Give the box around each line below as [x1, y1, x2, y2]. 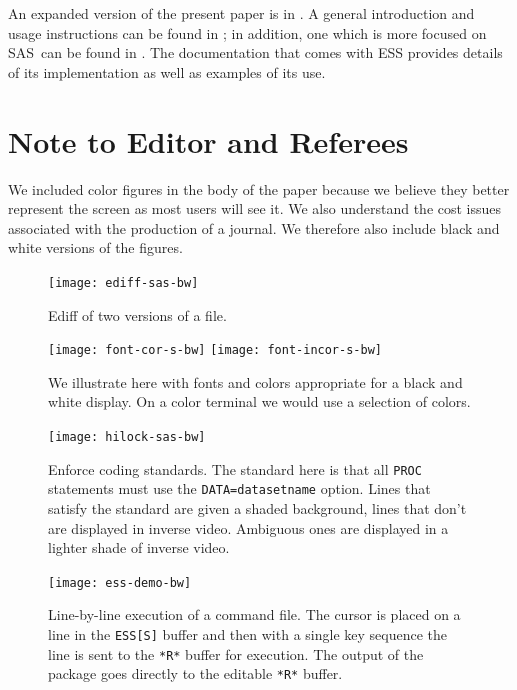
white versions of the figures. [8, 237, 183, 258]
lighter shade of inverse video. [48, 537, 230, 558]
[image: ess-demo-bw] [48, 575, 192, 590]
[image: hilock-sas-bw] [48, 429, 206, 444]
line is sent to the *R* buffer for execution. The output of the [48, 643, 424, 664]
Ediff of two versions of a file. [48, 304, 227, 325]
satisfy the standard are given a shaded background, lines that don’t [48, 497, 467, 518]
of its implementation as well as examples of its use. [8, 61, 326, 82]
